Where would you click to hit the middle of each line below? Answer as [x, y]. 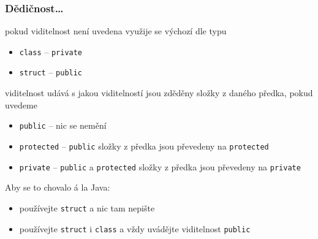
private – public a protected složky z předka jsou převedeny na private [160, 166]
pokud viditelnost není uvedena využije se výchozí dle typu [116, 31]
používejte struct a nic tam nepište [87, 207]
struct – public [51, 72]
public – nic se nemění [63, 125]
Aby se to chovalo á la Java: [58, 187]
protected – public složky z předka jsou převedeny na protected [144, 146]
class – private [51, 51]
